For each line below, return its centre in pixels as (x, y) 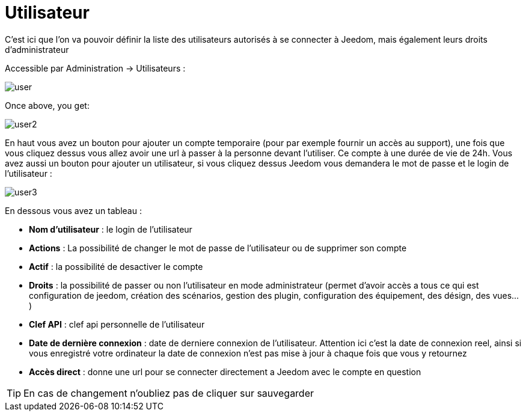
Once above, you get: (47, 105)
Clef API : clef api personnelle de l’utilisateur (117, 324)
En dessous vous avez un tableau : (73, 210)
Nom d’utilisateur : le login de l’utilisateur (111, 229)
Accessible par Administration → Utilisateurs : (95, 68)
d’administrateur (37, 49)
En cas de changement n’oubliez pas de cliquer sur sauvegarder (169, 393)
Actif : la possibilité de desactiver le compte (116, 266)
